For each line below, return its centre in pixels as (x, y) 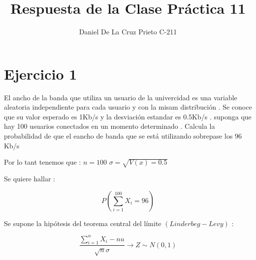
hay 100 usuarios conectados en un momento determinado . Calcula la (110, 126)
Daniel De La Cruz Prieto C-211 (128, 32)
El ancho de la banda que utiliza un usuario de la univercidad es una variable (121, 97)
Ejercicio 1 (41, 73)
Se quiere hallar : (30, 178)
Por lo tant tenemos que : (43, 162)
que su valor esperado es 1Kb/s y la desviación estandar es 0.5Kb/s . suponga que (128, 116)
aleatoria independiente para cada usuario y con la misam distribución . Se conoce (128, 107)
